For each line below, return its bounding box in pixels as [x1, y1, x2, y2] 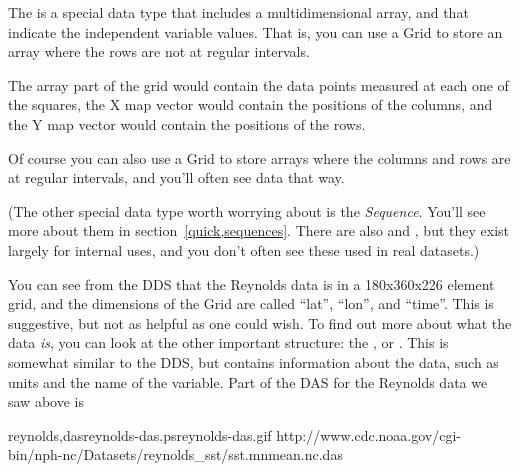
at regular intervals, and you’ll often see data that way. [8, 167, 345, 188]
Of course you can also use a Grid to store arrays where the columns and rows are [8, 147, 511, 168]
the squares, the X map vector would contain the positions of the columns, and [8, 94, 493, 115]
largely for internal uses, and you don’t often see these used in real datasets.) [8, 239, 480, 260]
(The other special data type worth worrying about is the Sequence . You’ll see [8, 200, 486, 221]
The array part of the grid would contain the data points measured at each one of [8, 74, 509, 95]
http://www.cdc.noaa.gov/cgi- [276, 424, 462, 445]
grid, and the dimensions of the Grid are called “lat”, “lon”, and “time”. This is [8, 293, 494, 314]
